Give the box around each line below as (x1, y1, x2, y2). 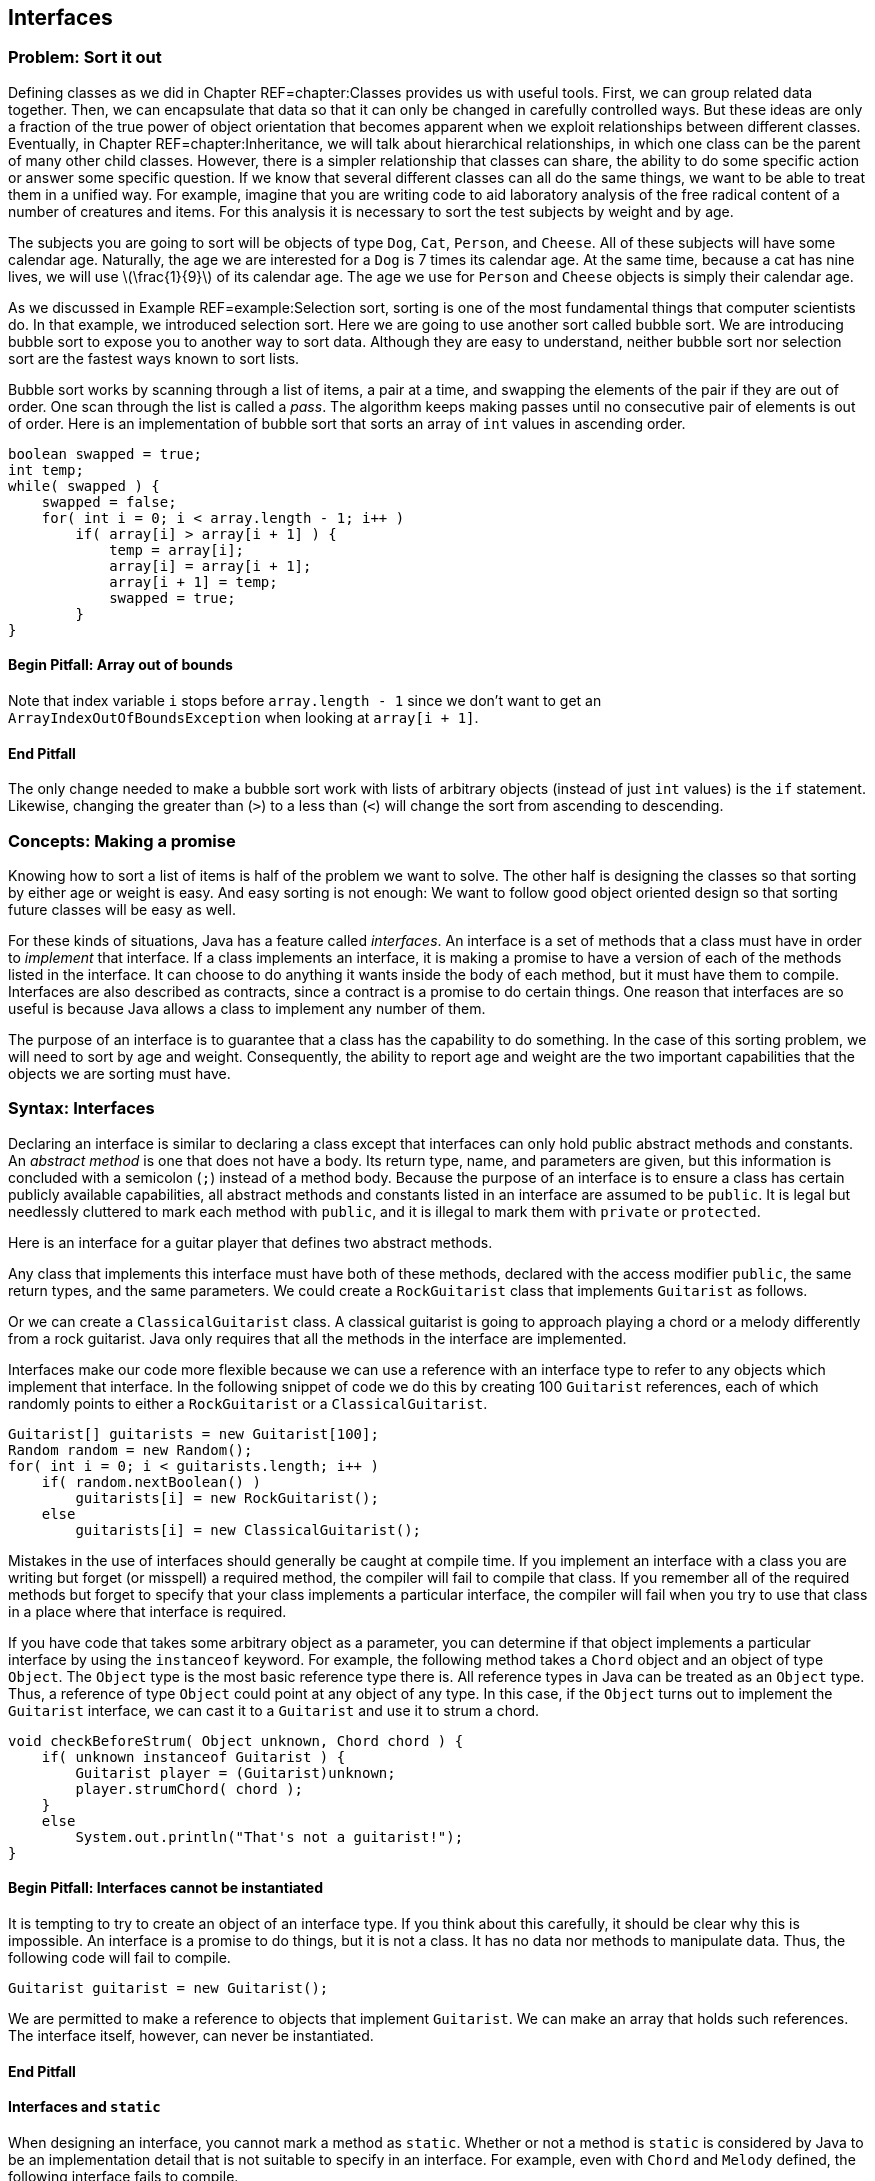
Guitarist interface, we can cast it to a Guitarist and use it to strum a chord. (8, 1701, 540, 1719)
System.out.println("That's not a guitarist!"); (75, 1828, 464, 1845)
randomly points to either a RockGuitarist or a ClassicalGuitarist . (8, 1394, 488, 1412)
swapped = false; (41, 493, 177, 510)
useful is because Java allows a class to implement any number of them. (8, 999, 486, 1017)
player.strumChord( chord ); (75, 1780, 304, 1797)
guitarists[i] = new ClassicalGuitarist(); (75, 1521, 422, 1538)
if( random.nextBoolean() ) (41, 1473, 261, 1490)
